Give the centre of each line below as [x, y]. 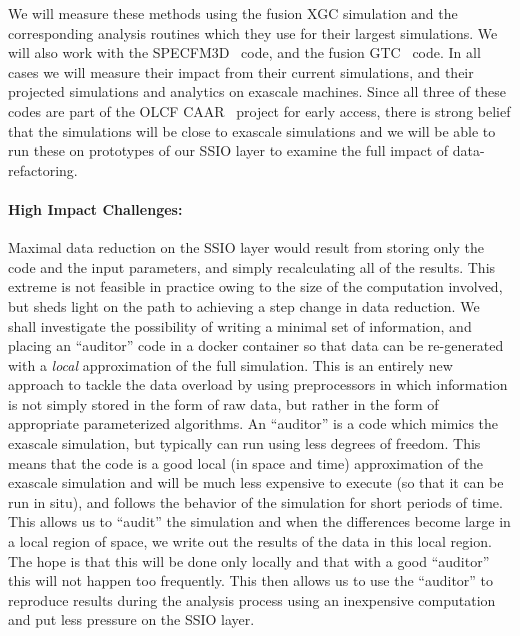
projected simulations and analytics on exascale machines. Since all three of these [257, 91]
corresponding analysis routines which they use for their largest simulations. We [253, 32]
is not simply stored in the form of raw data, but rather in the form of [223, 403]
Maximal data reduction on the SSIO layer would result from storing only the [246, 247]
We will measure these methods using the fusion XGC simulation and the [233, 13]
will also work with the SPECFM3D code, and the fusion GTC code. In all [244, 52]
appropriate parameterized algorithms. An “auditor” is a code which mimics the [253, 423]
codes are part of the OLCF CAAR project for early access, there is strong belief [259, 110]
